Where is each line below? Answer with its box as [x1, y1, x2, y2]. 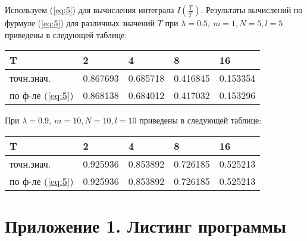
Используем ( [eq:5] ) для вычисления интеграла [5, 4, 174, 16]
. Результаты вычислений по [201, 4, 303, 16]
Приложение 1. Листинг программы [5, 213, 286, 237]
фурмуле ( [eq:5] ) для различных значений [5, 17, 155, 29]
